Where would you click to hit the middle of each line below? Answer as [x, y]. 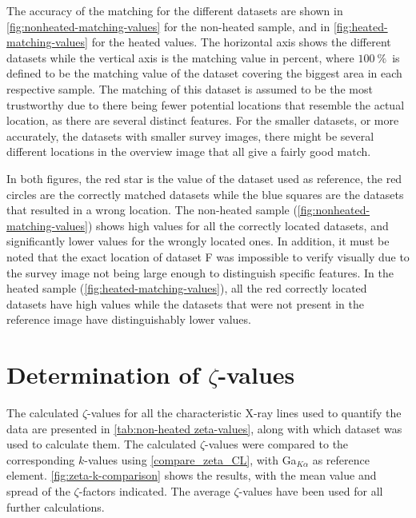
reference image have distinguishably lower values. [129, 319]
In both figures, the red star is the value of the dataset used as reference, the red [204, 178]
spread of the [38, 490]
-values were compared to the [277, 444]
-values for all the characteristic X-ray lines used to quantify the [244, 412]
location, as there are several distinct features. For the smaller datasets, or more [203, 120]
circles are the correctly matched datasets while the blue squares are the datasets [205, 194]
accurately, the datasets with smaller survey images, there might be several [190, 135]
